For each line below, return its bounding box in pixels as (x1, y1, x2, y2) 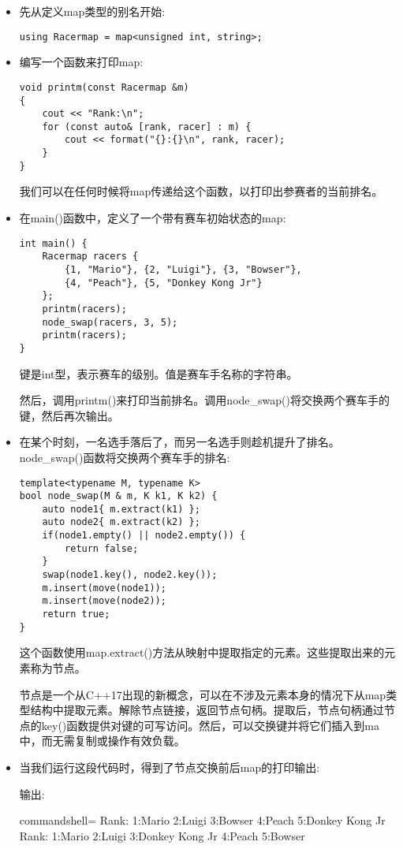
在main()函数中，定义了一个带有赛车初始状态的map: (19, 210, 286, 226)
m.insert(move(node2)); (42, 595, 166, 607)
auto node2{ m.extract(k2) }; (42, 516, 200, 528)
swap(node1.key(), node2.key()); (42, 569, 218, 581)
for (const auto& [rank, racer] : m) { (42, 121, 252, 132)
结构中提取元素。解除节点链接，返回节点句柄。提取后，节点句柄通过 (30, 702, 384, 718)
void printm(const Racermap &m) (19, 81, 189, 93)
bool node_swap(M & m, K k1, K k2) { (19, 490, 218, 502)
